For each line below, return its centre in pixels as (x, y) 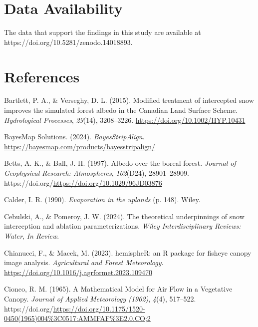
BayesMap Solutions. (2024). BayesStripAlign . (74, 137)
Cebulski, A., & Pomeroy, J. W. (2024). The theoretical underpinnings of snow (124, 216)
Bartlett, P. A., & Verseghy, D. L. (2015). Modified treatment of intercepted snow (129, 100)
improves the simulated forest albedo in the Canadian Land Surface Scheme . (121, 110)
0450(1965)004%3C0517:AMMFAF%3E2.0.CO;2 (77, 318)
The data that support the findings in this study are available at (103, 32)
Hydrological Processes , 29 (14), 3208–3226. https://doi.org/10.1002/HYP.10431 (125, 120)
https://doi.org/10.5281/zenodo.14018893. (68, 42)
